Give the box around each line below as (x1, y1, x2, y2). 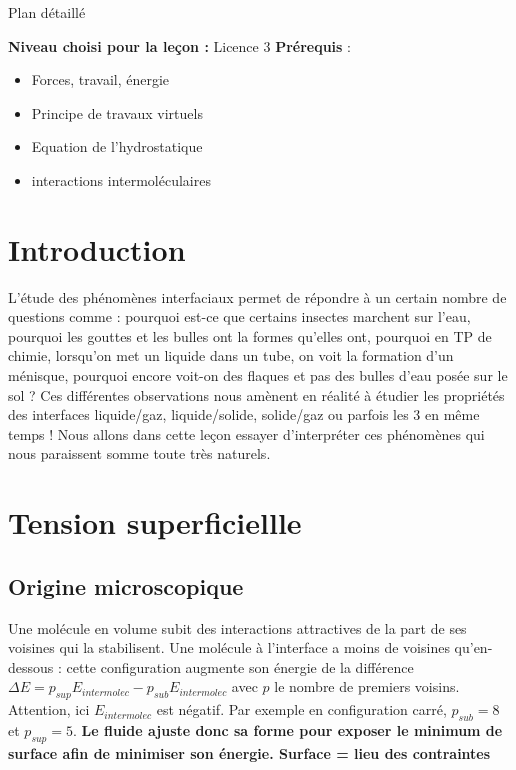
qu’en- (454, 637, 493, 658)
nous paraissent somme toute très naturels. (8, 443, 271, 464)
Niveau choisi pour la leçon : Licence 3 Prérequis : (8, 35, 351, 56)
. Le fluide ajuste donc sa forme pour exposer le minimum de (72, 719, 503, 740)
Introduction (8, 228, 186, 269)
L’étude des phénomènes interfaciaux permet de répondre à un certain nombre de (8, 286, 507, 307)
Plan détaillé (8, 2, 86, 22)
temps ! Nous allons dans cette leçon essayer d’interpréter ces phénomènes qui (8, 423, 485, 444)
